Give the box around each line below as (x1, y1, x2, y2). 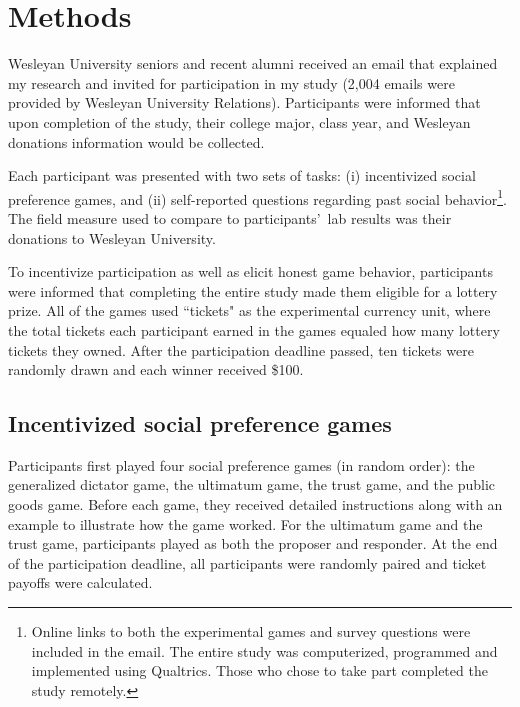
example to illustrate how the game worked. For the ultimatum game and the (8, 513, 483, 534)
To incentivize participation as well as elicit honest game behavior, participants (8, 261, 493, 282)
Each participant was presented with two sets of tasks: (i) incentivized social (8, 165, 476, 186)
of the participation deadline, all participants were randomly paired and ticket (8, 552, 487, 573)
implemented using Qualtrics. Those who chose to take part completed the (31, 660, 488, 681)
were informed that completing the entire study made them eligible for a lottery (8, 280, 498, 301)
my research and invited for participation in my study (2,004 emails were (8, 72, 455, 93)
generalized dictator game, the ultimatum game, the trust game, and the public (8, 474, 496, 495)
